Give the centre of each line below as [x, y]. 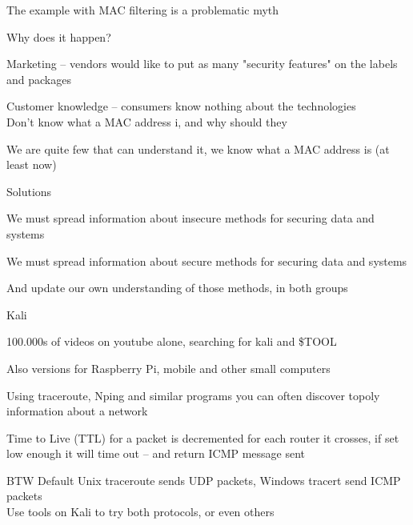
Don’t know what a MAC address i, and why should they [147, 121]
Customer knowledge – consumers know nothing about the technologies [181, 106]
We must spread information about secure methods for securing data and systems [207, 260]
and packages [39, 79]
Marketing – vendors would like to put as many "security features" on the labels [202, 64]
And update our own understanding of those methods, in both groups [177, 288]
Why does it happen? [59, 36]
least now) [32, 164]
